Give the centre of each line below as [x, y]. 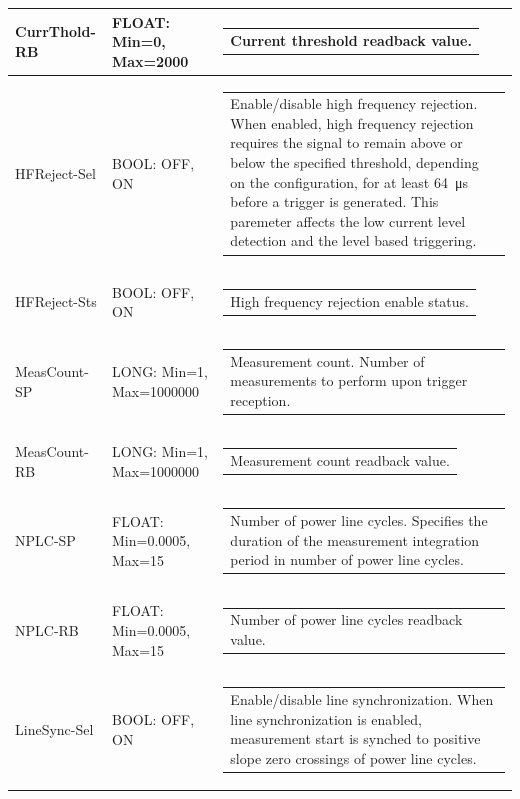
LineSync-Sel [54, 729]
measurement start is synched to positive [355, 738]
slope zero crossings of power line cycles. [353, 757]
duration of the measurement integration [355, 539]
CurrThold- [55, 31]
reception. [260, 399]
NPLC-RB [47, 629]
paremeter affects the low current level [348, 220]
